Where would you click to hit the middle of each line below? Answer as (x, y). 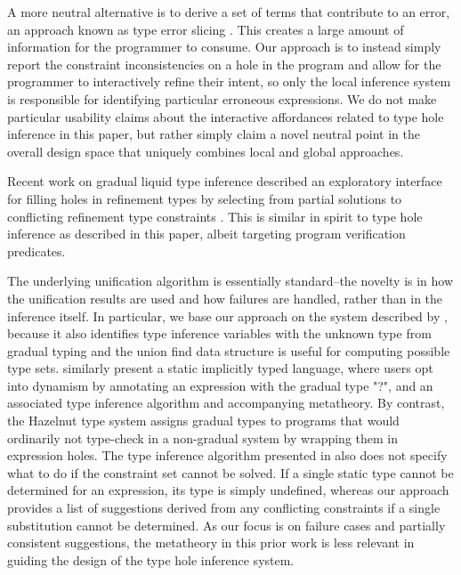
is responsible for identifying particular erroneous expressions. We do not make (222, 98)
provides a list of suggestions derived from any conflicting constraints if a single (224, 508)
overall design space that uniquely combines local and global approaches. (206, 151)
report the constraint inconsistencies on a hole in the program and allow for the (224, 64)
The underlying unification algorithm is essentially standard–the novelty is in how (230, 281)
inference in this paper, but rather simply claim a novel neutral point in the (214, 134)
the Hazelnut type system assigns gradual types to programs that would (203, 421)
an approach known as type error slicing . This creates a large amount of (206, 29)
